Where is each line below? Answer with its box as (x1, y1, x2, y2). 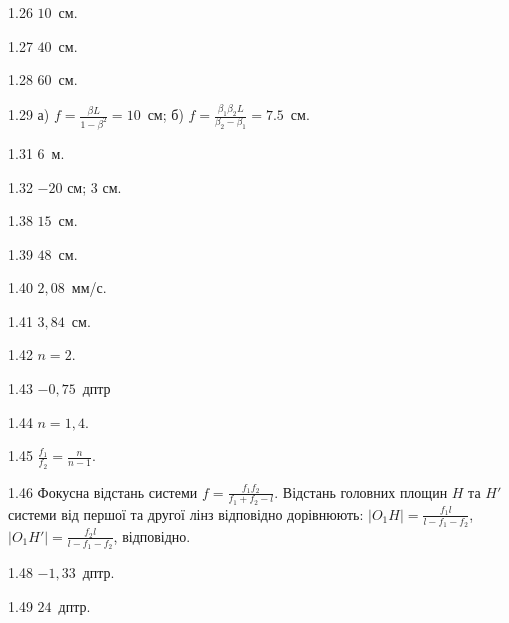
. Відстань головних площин (274, 481, 448, 502)
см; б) (147, 104, 184, 125)
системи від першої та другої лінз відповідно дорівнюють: (8, 503, 364, 524)
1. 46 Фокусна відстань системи (8, 481, 198, 502)
